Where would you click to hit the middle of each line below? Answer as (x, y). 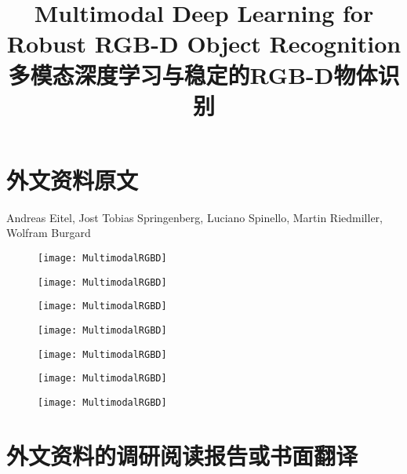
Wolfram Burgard (49, 233)
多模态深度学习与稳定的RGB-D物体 (193, 74)
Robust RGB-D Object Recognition (204, 44)
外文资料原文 (73, 179)
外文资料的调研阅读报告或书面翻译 (182, 455)
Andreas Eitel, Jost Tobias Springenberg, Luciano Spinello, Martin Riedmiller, (195, 217)
